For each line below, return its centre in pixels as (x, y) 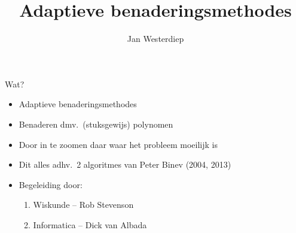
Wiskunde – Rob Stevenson (83, 205)
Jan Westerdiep (155, 39)
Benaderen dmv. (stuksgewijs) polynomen (96, 124)
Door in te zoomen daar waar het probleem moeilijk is (118, 144)
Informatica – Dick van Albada (90, 224)
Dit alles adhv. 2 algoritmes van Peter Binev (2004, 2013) (125, 164)
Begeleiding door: (51, 184)
